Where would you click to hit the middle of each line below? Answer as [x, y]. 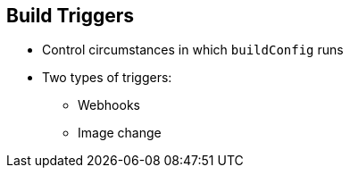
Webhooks [109, 105]
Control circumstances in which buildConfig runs [193, 50]
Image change [120, 133]
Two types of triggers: [107, 78]
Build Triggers [71, 16]
